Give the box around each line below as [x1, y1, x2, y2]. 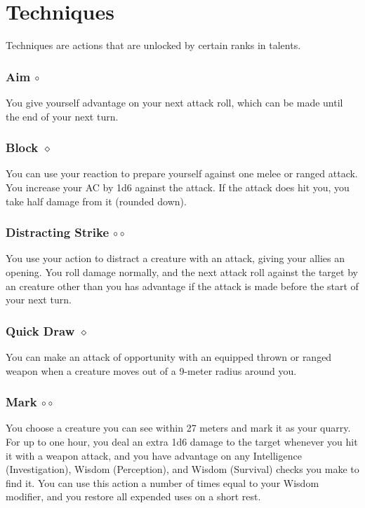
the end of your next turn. [6, 109, 119, 123]
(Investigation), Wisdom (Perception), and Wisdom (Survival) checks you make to [6, 462, 359, 476]
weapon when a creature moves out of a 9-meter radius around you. [6, 363, 297, 378]
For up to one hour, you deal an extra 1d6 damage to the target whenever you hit [6, 434, 358, 448]
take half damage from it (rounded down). [6, 193, 187, 208]
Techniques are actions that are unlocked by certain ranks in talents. [6, 38, 301, 53]
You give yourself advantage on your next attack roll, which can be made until [6, 95, 343, 109]
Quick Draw [6, 322, 75, 339]
